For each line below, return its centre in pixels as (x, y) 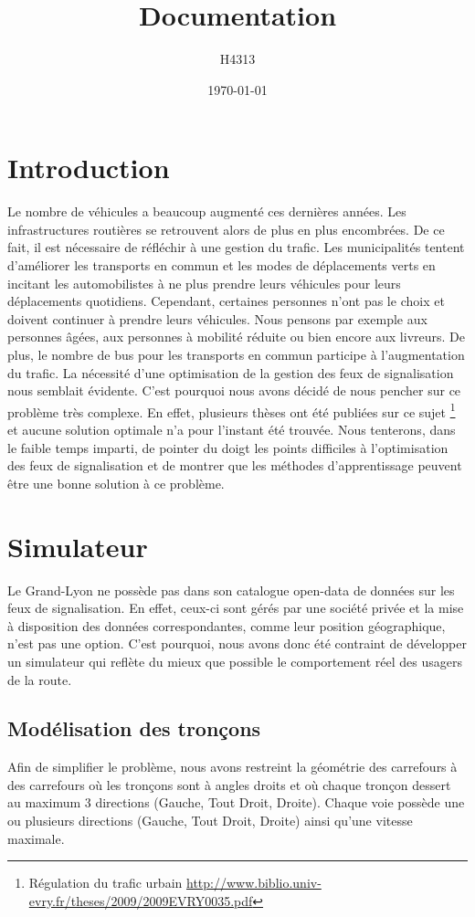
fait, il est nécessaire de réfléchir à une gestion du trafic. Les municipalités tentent (236, 247)
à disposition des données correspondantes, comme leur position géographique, (227, 625)
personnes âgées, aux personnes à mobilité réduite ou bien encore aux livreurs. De (236, 337)
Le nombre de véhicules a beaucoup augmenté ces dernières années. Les (207, 211)
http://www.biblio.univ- (254, 883)
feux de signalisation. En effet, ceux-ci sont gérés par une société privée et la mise (236, 608)
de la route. (40, 679)
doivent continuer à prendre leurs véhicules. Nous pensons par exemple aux (217, 318)
